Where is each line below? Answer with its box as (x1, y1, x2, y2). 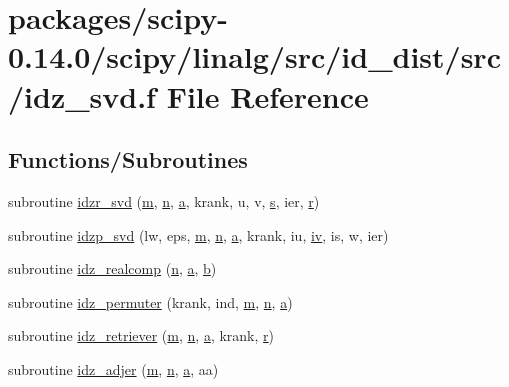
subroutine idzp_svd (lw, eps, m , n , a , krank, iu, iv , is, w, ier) (8, 224, 389, 245)
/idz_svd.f (8, 75, 156, 116)
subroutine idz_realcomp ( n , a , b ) (8, 258, 217, 279)
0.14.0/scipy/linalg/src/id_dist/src (8, 36, 501, 77)
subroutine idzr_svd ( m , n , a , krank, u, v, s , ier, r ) (8, 190, 320, 211)
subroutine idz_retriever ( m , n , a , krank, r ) (8, 325, 275, 346)
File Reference (166, 75, 369, 116)
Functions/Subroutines (8, 144, 248, 175)
